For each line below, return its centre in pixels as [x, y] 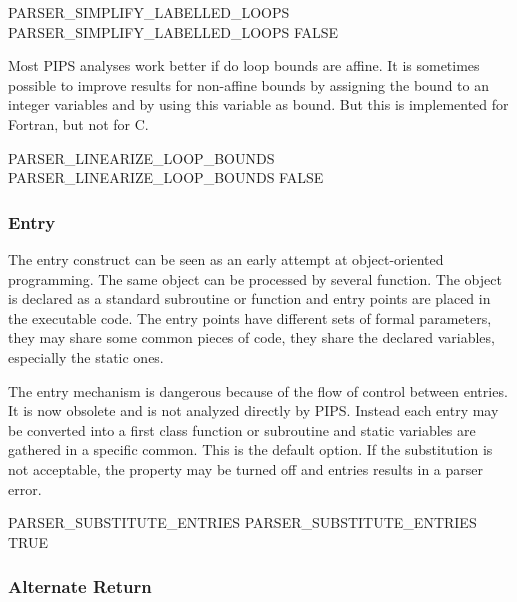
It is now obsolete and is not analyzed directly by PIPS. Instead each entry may [253, 410]
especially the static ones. [86, 356]
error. [25, 488]
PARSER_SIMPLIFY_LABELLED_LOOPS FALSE [173, 31]
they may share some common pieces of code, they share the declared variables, [251, 337]
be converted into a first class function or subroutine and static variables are [242, 429]
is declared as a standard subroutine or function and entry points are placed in [249, 298]
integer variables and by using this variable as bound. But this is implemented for [258, 104]
